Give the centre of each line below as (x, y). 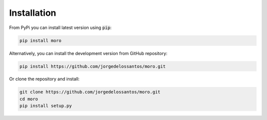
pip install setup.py (46, 106)
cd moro (29, 99)
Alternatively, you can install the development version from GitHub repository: (88, 53)
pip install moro (41, 40)
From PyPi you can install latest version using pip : (60, 28)
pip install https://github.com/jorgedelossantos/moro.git (92, 66)
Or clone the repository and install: (44, 79)
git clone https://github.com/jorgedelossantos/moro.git (90, 92)
